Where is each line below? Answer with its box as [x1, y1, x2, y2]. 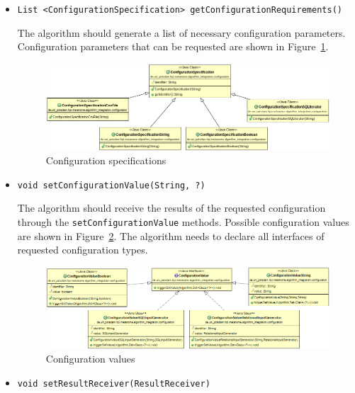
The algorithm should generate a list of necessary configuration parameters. [17, 25, 346, 40]
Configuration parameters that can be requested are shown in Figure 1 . [17, 39, 329, 54]
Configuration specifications [45, 153, 167, 168]
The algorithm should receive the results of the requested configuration [17, 200, 326, 215]
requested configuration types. [17, 242, 148, 257]
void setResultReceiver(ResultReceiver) [17, 378, 210, 389]
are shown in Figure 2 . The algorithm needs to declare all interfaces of [17, 228, 325, 243]
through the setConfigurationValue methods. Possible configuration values [17, 214, 349, 229]
